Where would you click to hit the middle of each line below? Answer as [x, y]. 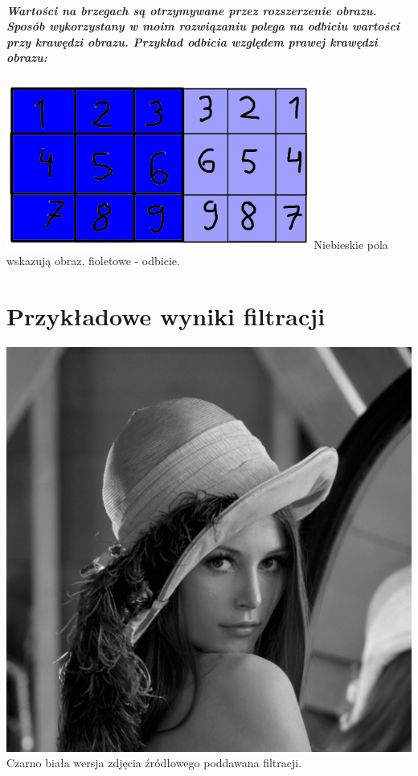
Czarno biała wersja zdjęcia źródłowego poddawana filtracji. [154, 763]
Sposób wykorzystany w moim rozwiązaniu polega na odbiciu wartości [203, 26]
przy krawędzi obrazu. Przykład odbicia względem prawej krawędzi [192, 41]
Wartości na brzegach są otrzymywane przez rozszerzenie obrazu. [192, 10]
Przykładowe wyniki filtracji [166, 315]
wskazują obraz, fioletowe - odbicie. [93, 260]
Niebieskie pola [351, 245]
